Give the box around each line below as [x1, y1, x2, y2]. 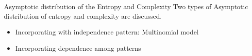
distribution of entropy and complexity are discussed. [4, 11, 162, 21]
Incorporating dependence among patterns [15, 43, 141, 53]
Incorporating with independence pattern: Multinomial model [15, 27, 199, 37]
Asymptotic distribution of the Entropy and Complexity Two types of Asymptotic [4, 1, 248, 11]
